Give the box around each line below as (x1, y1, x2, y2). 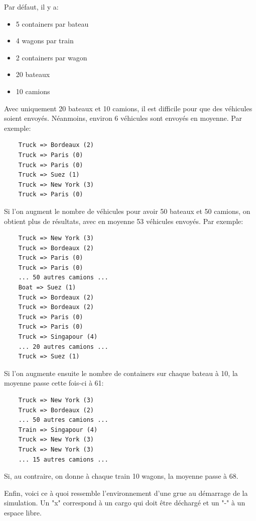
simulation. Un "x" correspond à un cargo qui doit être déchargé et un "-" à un (4, 497, 245, 508)
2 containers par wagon (16, 52, 87, 62)
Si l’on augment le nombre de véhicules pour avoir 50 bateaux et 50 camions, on (4, 205, 250, 216)
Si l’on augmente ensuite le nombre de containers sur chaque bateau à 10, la (4, 367, 238, 378)
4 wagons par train (16, 35, 74, 46)
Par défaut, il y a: (4, 2, 59, 12)
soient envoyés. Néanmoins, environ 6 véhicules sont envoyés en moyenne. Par (4, 113, 242, 123)
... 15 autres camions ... (18, 456, 108, 463)
